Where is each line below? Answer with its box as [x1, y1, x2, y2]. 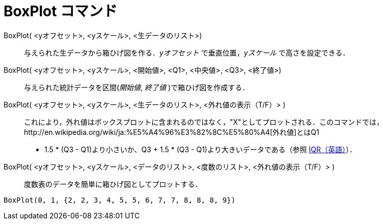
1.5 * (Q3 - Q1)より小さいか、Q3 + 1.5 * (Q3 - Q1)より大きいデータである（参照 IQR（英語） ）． [44, 145, 357, 154]
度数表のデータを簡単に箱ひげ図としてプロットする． [24, 179, 202, 188]
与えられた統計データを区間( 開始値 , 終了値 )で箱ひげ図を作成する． [24, 82, 250, 92]
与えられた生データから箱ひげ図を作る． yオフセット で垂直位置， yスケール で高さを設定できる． [24, 48, 350, 57]
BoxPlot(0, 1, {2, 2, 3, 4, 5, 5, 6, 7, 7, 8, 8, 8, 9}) [4, 195, 236, 204]
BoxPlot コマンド [4, 3, 118, 20]
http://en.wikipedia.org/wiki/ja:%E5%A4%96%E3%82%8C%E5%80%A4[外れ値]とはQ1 [24, 127, 319, 136]
